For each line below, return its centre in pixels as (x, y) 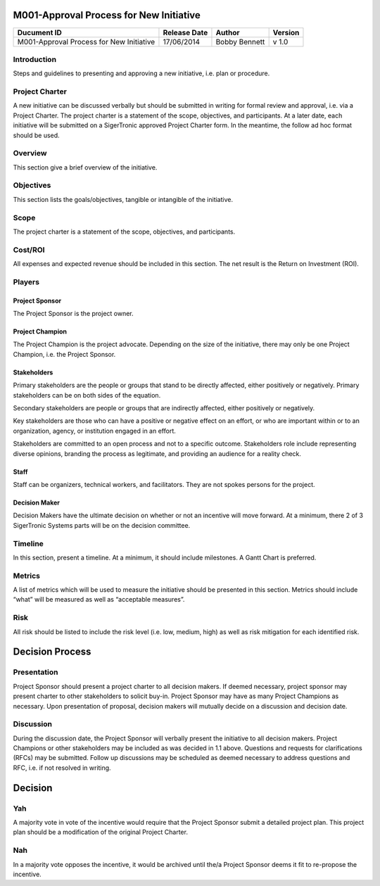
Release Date (185, 32)
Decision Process (52, 652)
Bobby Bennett (240, 42)
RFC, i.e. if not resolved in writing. (62, 768)
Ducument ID (40, 32)
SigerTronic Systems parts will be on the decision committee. (102, 525)
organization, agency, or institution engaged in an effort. (94, 431)
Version (286, 32)
